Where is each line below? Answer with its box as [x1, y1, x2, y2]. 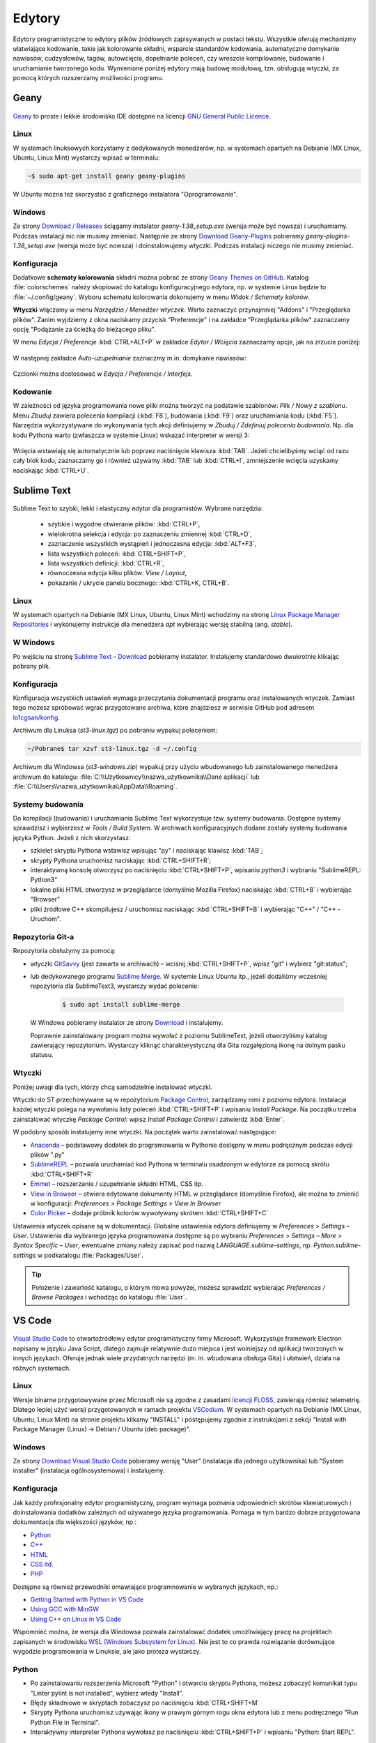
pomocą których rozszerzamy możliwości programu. [13, 74, 164, 82]
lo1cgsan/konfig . [13, 713, 61, 722]
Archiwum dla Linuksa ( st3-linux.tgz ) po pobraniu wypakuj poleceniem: [13, 726, 218, 735]
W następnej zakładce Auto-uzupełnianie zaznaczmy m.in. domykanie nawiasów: [13, 353, 246, 362]
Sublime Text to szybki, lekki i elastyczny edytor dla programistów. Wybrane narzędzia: [13, 504, 263, 512]
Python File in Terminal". [30, 1718, 100, 1726]
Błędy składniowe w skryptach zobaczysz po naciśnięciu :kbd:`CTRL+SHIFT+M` [30, 1698, 260, 1707]
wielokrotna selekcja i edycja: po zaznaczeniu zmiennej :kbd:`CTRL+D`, [47, 530, 252, 538]
